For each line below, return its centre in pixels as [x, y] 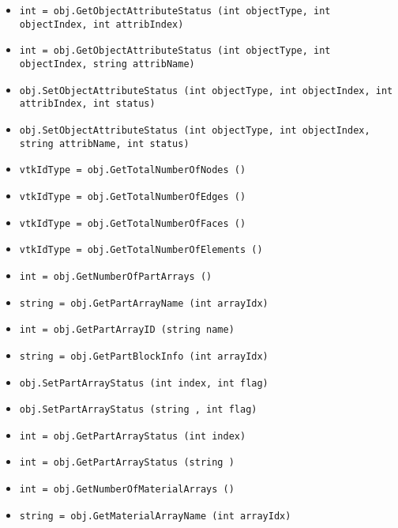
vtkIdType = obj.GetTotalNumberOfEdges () [133, 196]
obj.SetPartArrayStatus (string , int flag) [138, 410]
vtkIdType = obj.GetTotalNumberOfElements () [141, 250]
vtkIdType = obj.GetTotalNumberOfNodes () [133, 170]
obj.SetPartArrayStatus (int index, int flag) [144, 383]
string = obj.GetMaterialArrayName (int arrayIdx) [155, 516]
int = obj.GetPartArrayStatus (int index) [133, 436]
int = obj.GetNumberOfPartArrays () [116, 276]
